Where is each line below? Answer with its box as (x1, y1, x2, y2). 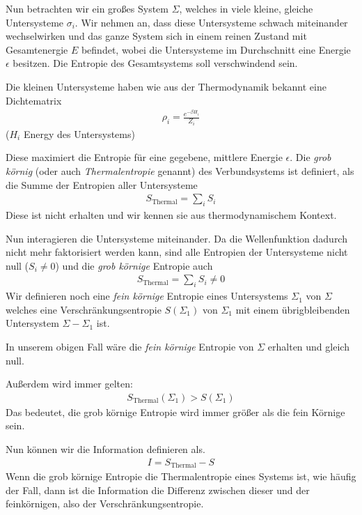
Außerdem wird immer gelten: (6, 376, 133, 391)
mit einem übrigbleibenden (235, 302, 350, 316)
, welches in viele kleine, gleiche (179, 1, 313, 15)
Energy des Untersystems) (23, 126, 135, 141)
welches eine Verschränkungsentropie (6, 302, 162, 316)
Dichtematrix (6, 93, 62, 107)
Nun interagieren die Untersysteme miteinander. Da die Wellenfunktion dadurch (6, 231, 347, 245)
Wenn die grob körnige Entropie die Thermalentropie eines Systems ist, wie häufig (6, 469, 356, 484)
